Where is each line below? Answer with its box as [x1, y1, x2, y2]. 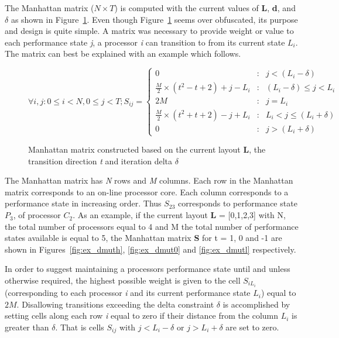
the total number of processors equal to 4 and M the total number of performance [5, 220, 299, 232]
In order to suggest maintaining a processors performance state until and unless [5, 263, 290, 275]
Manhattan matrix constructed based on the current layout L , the [28, 143, 266, 156]
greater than [5, 320, 49, 333]
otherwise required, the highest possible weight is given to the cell [5, 274, 241, 287]
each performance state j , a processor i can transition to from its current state [5, 36, 285, 48]
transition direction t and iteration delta [28, 154, 173, 167]
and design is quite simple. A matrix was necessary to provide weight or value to [5, 25, 294, 37]
